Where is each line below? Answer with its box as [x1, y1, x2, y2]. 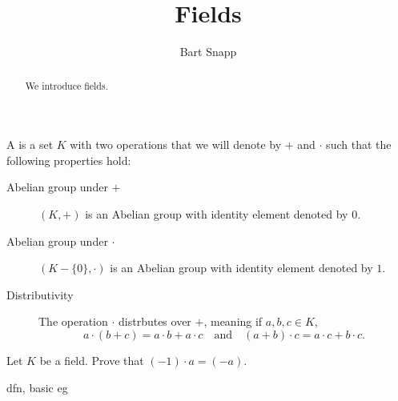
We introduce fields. [25, 78, 108, 92]
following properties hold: [6, 151, 131, 168]
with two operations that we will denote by [70, 136, 282, 153]
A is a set [6, 136, 54, 153]
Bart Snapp [179, 43, 237, 60]
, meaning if [203, 313, 263, 330]
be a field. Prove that [39, 351, 144, 368]
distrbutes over [119, 313, 191, 330]
